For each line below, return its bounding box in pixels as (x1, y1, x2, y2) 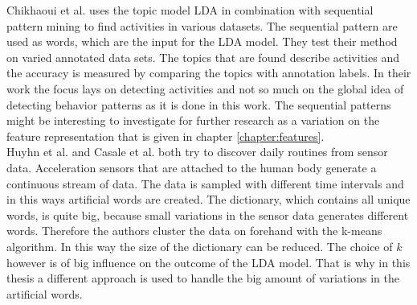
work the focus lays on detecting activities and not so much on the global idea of (6, 80, 404, 97)
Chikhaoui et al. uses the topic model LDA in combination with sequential (6, 2, 374, 18)
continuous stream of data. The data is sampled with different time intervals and (6, 175, 404, 192)
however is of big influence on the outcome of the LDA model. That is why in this (6, 253, 411, 270)
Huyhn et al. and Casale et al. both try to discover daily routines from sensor (6, 143, 388, 160)
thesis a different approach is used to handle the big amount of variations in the (6, 270, 399, 286)
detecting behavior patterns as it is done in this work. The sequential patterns (6, 96, 391, 113)
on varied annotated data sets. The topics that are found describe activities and (6, 48, 399, 65)
